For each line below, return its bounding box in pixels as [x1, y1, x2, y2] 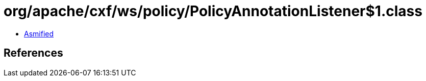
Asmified [24, 29, 54, 38]
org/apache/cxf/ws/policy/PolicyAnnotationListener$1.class [4, 3, 422, 20]
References [4, 47, 63, 60]
